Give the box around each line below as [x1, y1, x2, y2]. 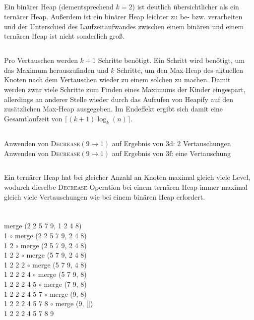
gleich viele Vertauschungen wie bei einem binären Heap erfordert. [4, 191, 205, 202]
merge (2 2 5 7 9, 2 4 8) [15, 230, 87, 241]
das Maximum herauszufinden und [4, 64, 109, 75]
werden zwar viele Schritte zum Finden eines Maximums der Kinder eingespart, [4, 84, 246, 94]
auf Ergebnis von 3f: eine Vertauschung [112, 148, 231, 158]
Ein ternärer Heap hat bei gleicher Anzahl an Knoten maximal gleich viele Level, [4, 172, 251, 182]
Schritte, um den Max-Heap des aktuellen [117, 64, 244, 75]
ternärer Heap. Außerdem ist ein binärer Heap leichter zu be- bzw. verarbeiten [4, 11, 243, 21]
